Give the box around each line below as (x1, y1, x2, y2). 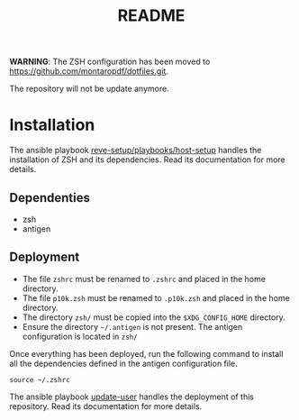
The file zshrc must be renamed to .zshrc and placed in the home (22, 273, 266, 284)
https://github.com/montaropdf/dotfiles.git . (9, 66, 169, 77)
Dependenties (9, 190, 90, 205)
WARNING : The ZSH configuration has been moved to (9, 56, 211, 68)
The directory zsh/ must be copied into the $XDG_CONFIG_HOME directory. (22, 312, 285, 323)
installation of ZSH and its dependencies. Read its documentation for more (9, 154, 285, 165)
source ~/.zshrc (9, 375, 70, 384)
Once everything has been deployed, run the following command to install (9, 348, 284, 359)
